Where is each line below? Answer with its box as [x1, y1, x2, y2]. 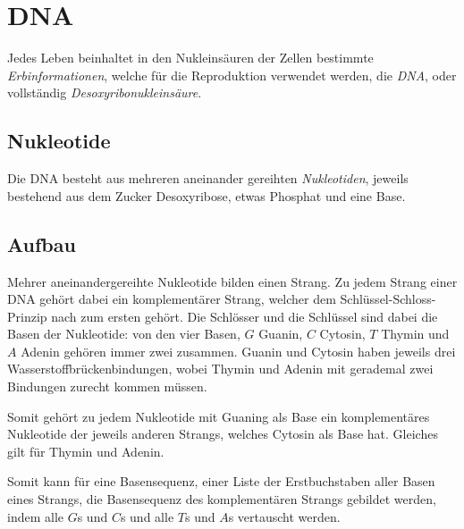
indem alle [7, 507, 63, 525]
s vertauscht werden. [228, 507, 341, 525]
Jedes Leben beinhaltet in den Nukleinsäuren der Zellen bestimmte [7, 48, 374, 67]
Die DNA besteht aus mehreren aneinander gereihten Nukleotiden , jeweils [7, 169, 409, 188]
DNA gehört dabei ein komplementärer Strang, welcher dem [7, 290, 336, 308]
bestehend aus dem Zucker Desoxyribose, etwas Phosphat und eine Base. [7, 186, 406, 205]
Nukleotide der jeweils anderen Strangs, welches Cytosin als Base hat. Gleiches [7, 424, 438, 443]
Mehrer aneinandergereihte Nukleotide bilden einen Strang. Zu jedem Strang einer [7, 272, 458, 290]
